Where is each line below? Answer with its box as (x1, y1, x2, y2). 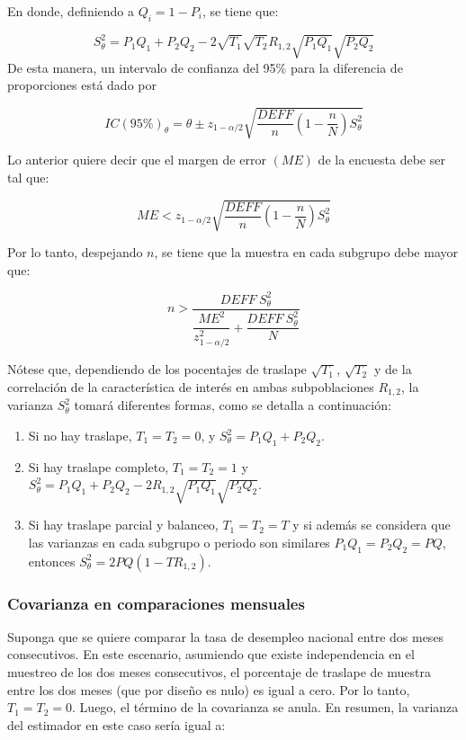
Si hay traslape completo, (28, 457, 169, 476)
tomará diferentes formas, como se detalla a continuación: (74, 396, 391, 415)
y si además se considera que (292, 515, 451, 534)
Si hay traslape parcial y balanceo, (28, 515, 219, 534)
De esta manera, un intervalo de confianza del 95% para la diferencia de (7, 58, 403, 76)
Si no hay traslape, (28, 426, 132, 445)
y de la (374, 360, 412, 379)
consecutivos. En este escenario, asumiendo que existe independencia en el (7, 645, 415, 664)
